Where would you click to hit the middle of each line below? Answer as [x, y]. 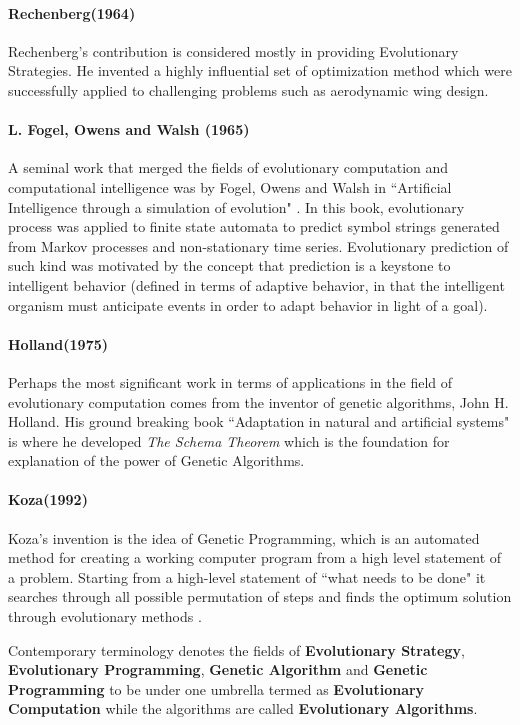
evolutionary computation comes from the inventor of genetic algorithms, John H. [258, 401]
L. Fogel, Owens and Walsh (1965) [129, 129]
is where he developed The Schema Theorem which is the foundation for [229, 440]
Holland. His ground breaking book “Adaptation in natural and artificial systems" [259, 421]
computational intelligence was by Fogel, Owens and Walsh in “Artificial [230, 186]
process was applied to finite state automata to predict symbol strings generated [254, 226]
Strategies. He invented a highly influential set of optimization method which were [260, 70]
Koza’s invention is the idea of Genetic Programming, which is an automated [244, 537]
